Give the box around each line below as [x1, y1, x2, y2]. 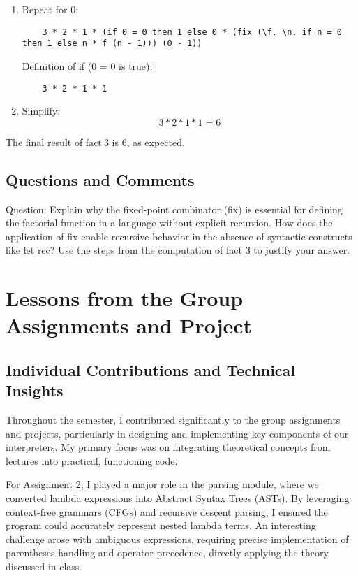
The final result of [6, 134, 83, 149]
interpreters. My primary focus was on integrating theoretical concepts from [6, 440, 331, 454]
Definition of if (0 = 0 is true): [22, 58, 153, 73]
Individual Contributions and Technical [6, 359, 296, 380]
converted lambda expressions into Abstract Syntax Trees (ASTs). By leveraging [6, 491, 350, 505]
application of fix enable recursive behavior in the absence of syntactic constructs [6, 229, 352, 243]
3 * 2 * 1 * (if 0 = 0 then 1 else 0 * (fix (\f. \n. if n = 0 [42, 27, 342, 37]
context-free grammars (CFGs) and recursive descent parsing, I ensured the [6, 504, 328, 519]
